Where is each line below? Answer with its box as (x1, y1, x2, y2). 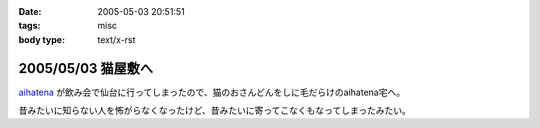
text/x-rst (97, 33, 136, 45)
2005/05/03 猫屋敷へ (18, 60, 154, 77)
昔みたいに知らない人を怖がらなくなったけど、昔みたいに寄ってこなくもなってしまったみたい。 (18, 105, 412, 117)
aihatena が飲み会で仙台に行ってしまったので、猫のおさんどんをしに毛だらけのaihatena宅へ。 (18, 86, 405, 98)
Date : (18, 6, 42, 17)
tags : (18, 20, 41, 32)
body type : (18, 33, 65, 45)
